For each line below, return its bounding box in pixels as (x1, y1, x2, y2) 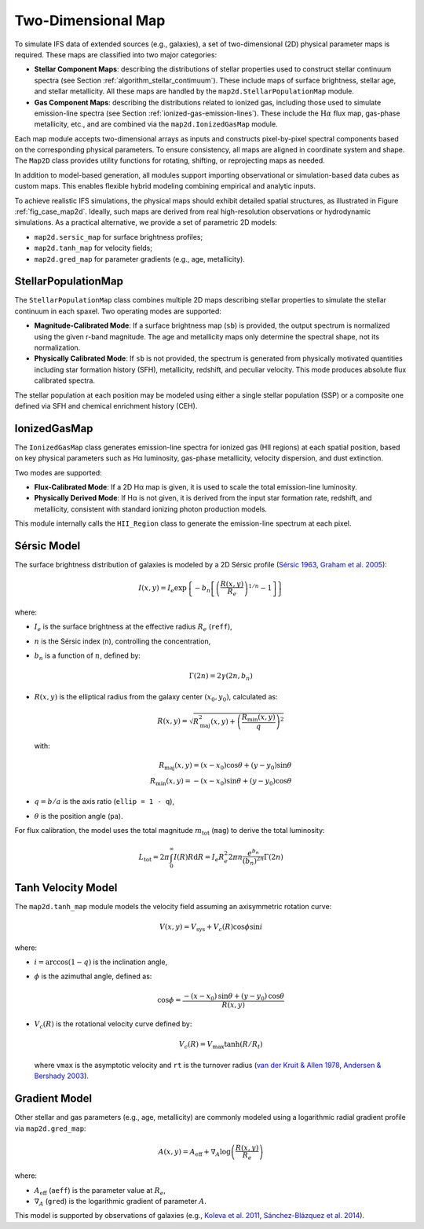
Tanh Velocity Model (14, 881, 118, 894)
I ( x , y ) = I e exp (138, 584, 188, 595)
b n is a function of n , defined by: (34, 651, 141, 662)
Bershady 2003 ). (34, 1071, 90, 1080)
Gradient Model (14, 1092, 93, 1106)
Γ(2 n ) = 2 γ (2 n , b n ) (188, 672, 253, 683)
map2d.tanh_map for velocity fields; (34, 244, 153, 253)
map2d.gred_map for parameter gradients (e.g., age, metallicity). (34, 254, 245, 263)
